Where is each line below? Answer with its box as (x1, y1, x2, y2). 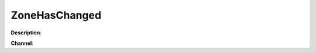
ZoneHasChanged (11, 9, 102, 22)
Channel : (11, 40, 33, 47)
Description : (11, 29, 42, 36)
